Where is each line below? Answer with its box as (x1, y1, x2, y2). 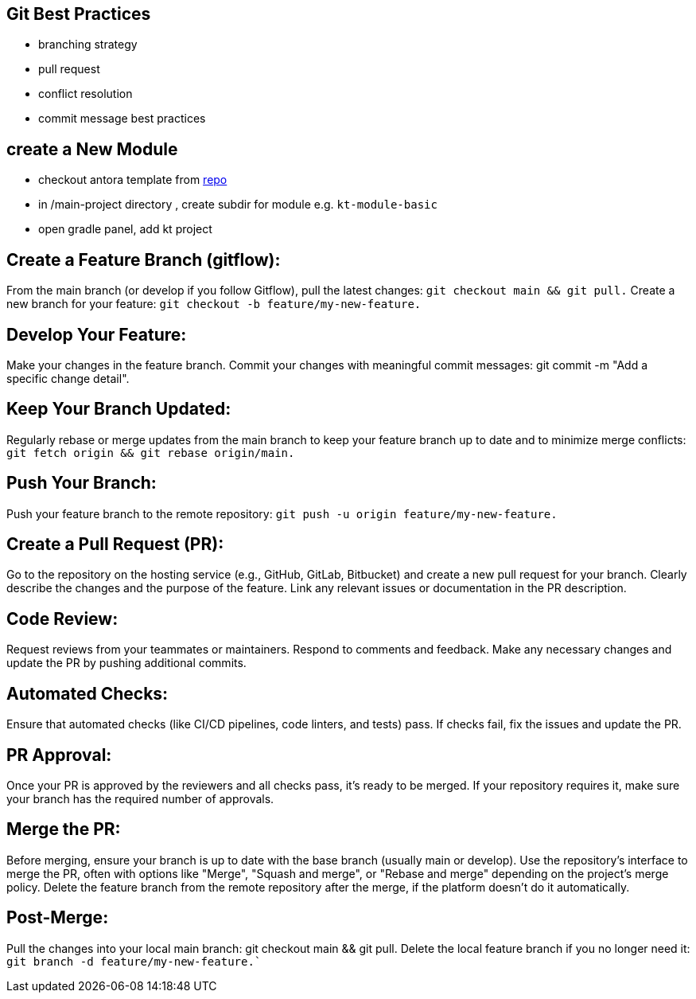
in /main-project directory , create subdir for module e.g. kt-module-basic (38, 197, 437, 212)
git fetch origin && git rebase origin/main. (6, 446, 295, 459)
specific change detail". (6, 371, 130, 385)
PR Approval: (6, 744, 112, 765)
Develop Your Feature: (6, 324, 187, 345)
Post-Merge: (6, 907, 109, 928)
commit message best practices (38, 111, 206, 126)
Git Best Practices (6, 4, 151, 24)
